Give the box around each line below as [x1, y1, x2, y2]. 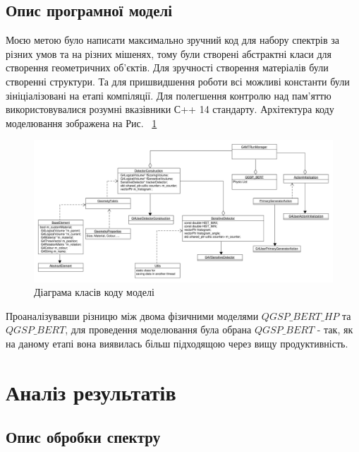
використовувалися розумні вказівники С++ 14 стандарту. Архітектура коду [6, 102, 334, 117]
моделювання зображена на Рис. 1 [6, 115, 157, 130]
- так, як [317, 322, 353, 337]
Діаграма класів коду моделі [34, 285, 154, 299]
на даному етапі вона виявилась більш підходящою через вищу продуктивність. [6, 335, 348, 350]
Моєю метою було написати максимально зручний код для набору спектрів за [6, 32, 340, 47]
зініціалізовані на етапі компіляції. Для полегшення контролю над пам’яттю [6, 88, 331, 102]
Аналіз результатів [6, 377, 176, 406]
